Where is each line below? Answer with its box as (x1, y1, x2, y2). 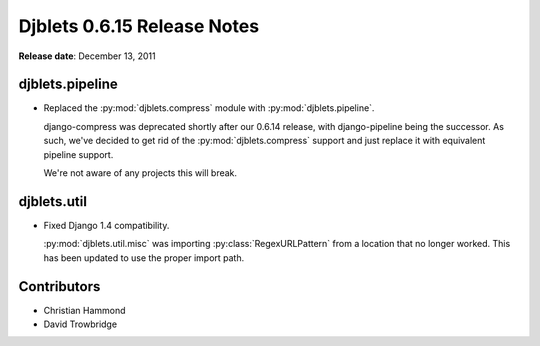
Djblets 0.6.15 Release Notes (18, 15, 260, 37)
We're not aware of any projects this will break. (43, 167, 238, 179)
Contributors (18, 278, 101, 295)
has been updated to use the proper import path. (43, 251, 245, 264)
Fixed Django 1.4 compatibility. (43, 219, 170, 231)
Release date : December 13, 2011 (18, 50, 156, 62)
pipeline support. (43, 148, 114, 160)
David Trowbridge (43, 318, 118, 330)
